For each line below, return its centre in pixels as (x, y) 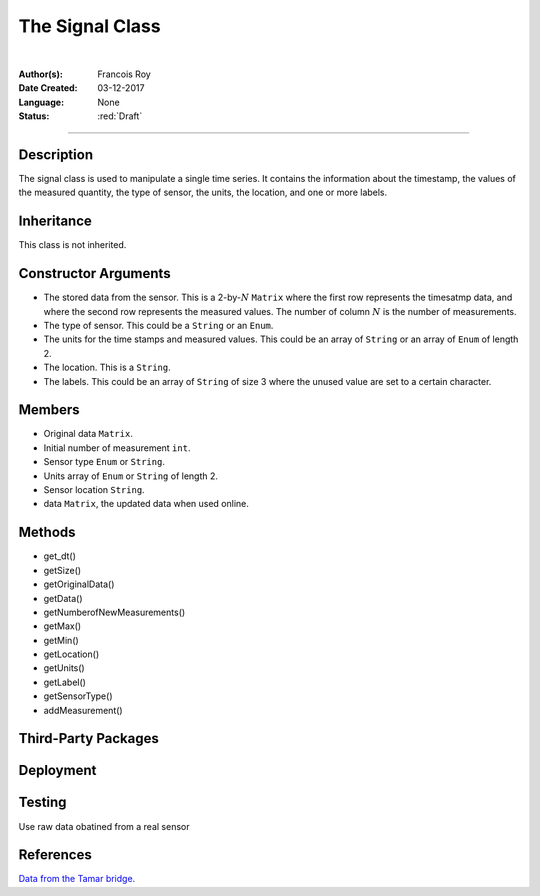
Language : (41, 102)
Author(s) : (41, 74)
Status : (34, 116)
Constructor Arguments (94, 273)
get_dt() (60, 556)
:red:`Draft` (120, 116)
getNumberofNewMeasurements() (114, 612)
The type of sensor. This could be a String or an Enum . (158, 325)
